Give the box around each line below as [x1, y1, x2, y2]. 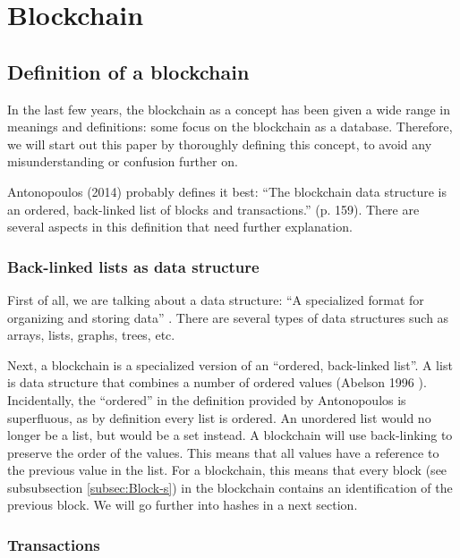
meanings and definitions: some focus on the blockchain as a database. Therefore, [7, 117, 453, 136]
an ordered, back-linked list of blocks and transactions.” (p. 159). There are [7, 199, 420, 218]
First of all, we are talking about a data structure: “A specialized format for [7, 290, 424, 309]
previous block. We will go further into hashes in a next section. [7, 495, 358, 514]
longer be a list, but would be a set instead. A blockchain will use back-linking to [7, 426, 453, 444]
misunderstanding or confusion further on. [7, 152, 238, 171]
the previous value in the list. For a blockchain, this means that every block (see [7, 461, 447, 479]
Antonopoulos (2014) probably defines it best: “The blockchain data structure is [7, 182, 447, 200]
